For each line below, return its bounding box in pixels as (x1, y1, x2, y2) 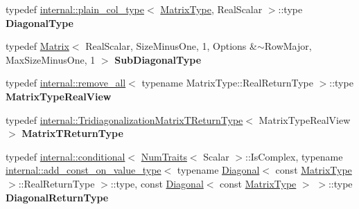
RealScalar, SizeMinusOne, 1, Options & (85, 39, 257, 53)
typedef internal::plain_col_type (6, 2, 144, 16)
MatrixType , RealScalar (160, 2, 263, 16)
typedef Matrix (6, 39, 69, 53)
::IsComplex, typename (245, 149, 343, 163)
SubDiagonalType (114, 52, 202, 66)
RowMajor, (264, 39, 312, 53)
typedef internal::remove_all (6, 75, 126, 90)
